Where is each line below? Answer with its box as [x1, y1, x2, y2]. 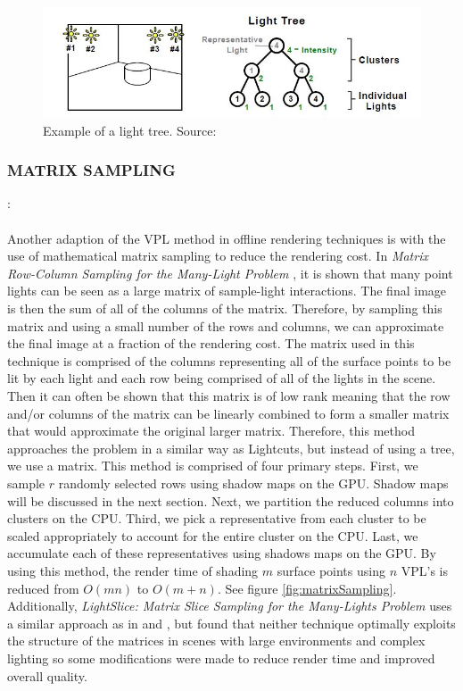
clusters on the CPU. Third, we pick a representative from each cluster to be [7, 509, 426, 528]
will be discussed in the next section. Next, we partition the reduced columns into [7, 491, 454, 510]
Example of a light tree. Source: [43, 121, 217, 139]
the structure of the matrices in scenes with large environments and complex [7, 631, 426, 650]
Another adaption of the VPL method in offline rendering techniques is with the [7, 229, 446, 247]
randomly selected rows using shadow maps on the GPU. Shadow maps [58, 473, 449, 492]
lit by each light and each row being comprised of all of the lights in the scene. [7, 369, 436, 387]
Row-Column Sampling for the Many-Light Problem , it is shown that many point [7, 263, 453, 282]
